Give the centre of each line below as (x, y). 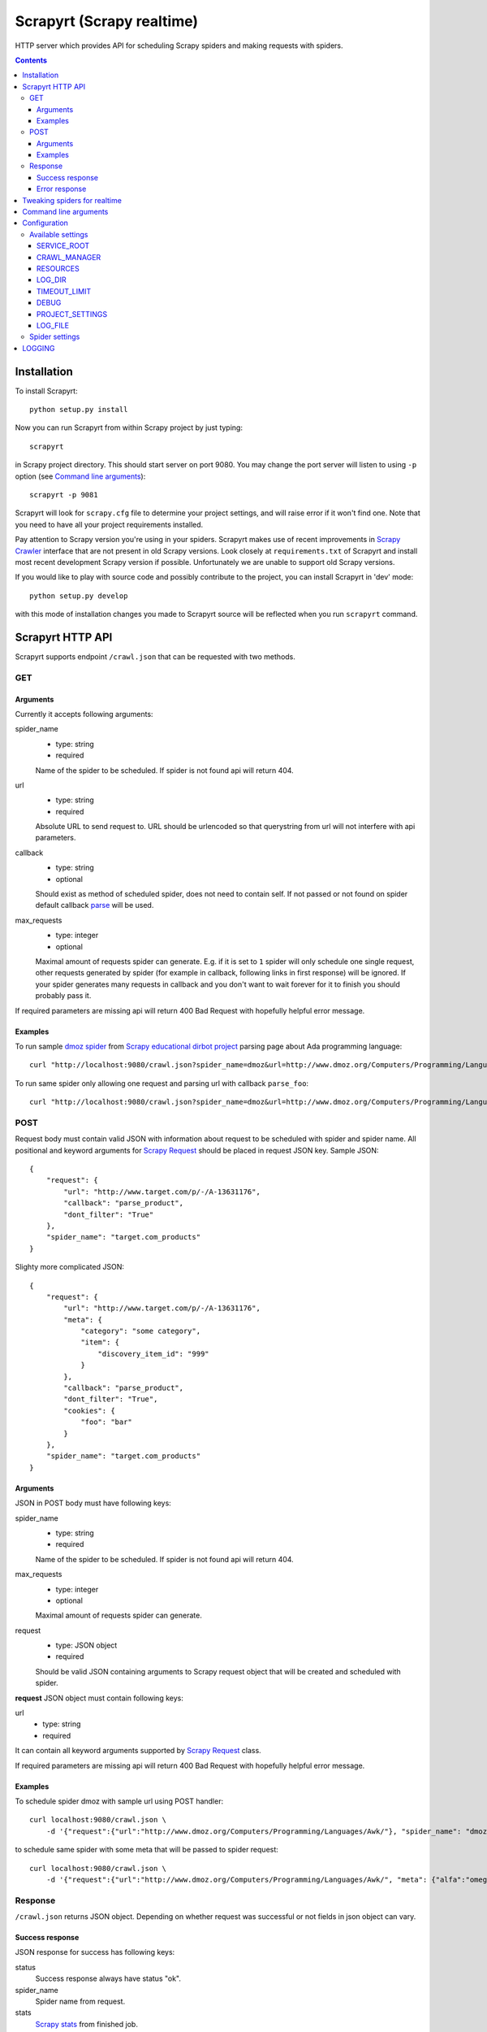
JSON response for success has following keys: (95, 1952)
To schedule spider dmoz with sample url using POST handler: (119, 1801)
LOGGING (39, 348)
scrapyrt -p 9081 (64, 495)
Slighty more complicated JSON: (70, 1267)
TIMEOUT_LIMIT (64, 291)
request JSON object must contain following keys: (99, 1698)
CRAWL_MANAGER (69, 257)
